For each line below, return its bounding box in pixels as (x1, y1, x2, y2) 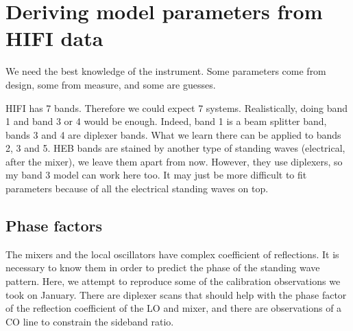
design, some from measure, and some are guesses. (5, 77, 216, 91)
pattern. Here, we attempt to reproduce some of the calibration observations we (5, 274, 341, 288)
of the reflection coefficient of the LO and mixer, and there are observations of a (5, 301, 342, 315)
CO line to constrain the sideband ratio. (5, 314, 174, 328)
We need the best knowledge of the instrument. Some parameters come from (5, 64, 326, 78)
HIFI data (5, 24, 104, 52)
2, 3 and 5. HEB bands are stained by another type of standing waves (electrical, (5, 141, 345, 155)
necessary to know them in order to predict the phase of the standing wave (5, 260, 320, 275)
